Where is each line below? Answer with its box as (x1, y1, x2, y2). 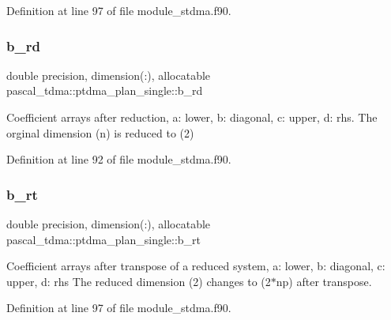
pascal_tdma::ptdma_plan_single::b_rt (6, 231, 201, 247)
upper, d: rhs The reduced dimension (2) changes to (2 (6, 273, 271, 289)
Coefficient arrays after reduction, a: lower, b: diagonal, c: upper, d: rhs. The (6, 109, 378, 125)
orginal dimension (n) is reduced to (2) (6, 124, 194, 141)
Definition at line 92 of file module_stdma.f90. (6, 151, 231, 168)
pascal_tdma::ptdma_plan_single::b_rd (6, 82, 203, 99)
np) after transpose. (276, 273, 372, 289)
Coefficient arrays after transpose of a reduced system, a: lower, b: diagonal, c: (6, 258, 385, 274)
